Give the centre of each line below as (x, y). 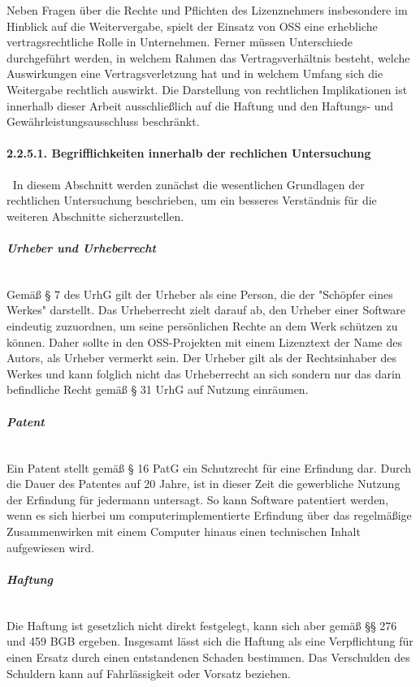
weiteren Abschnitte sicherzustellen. (95, 216)
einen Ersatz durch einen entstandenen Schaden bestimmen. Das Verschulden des (208, 657)
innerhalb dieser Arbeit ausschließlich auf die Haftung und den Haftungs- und (200, 105)
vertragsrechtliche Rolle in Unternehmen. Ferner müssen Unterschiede (180, 42)
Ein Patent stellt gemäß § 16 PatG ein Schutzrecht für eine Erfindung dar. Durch (209, 467)
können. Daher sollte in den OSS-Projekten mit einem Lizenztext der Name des (204, 341)
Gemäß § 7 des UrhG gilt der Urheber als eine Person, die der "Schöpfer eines (200, 294)
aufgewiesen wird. (50, 547)
